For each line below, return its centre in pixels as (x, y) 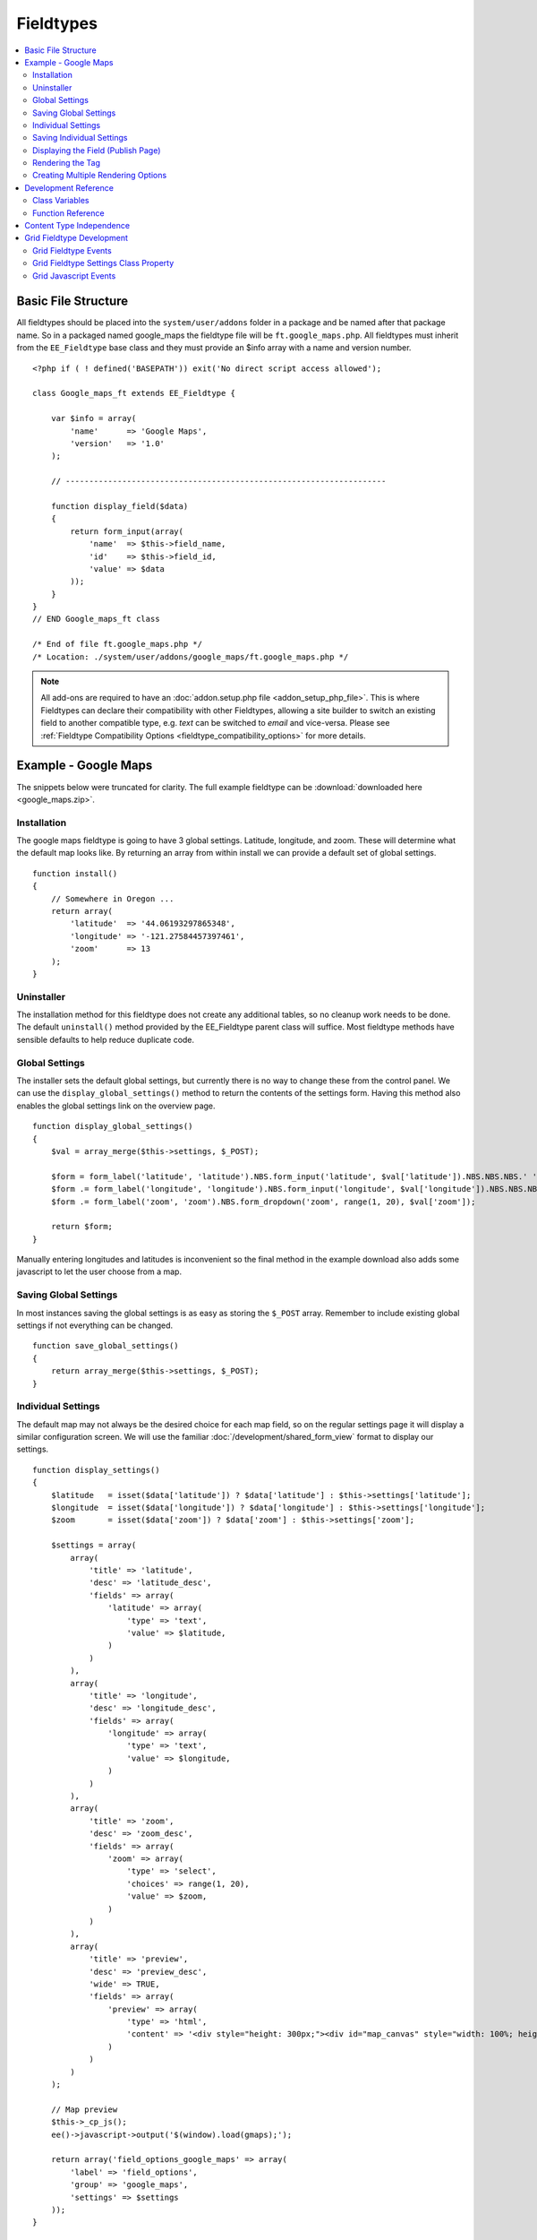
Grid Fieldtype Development (77, 238)
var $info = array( (94, 418)
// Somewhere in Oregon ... (112, 899)
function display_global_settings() (113, 1126)
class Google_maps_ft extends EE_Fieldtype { (134, 393)
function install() (75, 873)
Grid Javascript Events (74, 276)
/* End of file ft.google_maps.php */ (118, 644)
